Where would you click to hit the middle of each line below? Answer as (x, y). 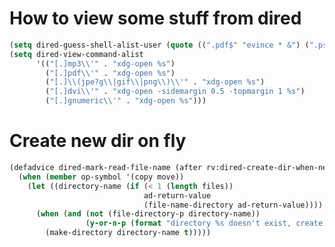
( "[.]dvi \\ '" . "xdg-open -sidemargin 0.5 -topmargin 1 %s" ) (175, 92)
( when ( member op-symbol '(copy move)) (101, 177)
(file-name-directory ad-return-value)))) (233, 205)
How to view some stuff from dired (155, 18)
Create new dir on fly (98, 141)
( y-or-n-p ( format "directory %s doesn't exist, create (204, 223)
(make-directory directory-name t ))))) (128, 233)
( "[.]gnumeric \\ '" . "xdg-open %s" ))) (126, 101)
